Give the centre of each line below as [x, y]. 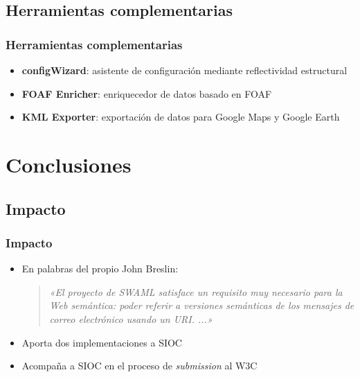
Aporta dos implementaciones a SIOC [102, 342]
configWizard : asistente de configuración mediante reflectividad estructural [184, 70]
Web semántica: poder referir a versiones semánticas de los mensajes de [202, 305]
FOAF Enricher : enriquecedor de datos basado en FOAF [147, 93]
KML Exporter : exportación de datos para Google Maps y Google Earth [181, 117]
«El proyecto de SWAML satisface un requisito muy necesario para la [196, 291]
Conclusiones [69, 164]
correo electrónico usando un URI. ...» [131, 318]
